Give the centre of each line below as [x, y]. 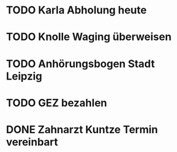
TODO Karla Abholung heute [77, 10]
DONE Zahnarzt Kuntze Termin [82, 129]
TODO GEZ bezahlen [57, 103]
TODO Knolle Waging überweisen [89, 37]
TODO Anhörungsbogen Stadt [80, 63]
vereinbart [32, 142]
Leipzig [24, 76]
